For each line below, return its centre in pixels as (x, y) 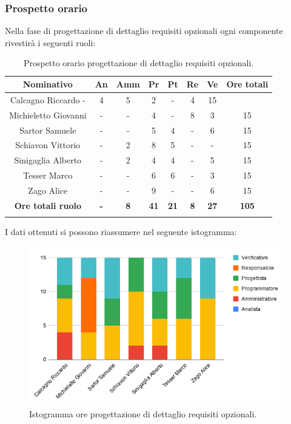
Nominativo (48, 84)
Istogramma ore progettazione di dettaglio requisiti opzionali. (143, 414)
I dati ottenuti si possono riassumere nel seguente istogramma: (121, 232)
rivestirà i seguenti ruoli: (50, 42)
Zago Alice (48, 190)
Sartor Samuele (48, 130)
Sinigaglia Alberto (48, 160)
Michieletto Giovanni (48, 115)
